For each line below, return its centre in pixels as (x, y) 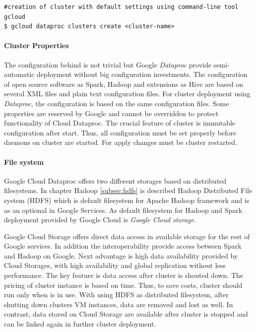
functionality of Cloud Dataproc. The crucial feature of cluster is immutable (120, 123)
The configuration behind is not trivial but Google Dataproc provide (108, 64)
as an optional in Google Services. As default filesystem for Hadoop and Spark (123, 210)
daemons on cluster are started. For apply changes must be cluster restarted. (121, 142)
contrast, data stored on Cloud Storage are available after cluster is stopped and (126, 314)
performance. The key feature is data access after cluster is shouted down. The (124, 275)
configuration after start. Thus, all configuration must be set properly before (120, 132)
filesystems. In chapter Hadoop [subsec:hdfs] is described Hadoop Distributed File (128, 190)
